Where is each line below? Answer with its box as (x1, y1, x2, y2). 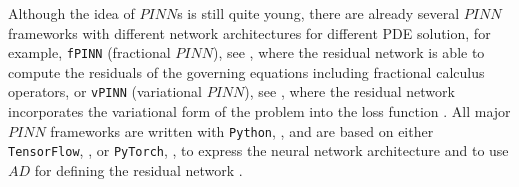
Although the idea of (8, 3, 135, 23)
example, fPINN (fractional (8, 42, 171, 63)
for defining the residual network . (34, 160, 243, 180)
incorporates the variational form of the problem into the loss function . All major (8, 101, 511, 122)
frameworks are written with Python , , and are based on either (50, 120, 434, 141)
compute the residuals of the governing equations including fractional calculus (8, 61, 485, 82)
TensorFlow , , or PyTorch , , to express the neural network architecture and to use (8, 140, 509, 161)
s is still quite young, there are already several (177, 3, 460, 23)
